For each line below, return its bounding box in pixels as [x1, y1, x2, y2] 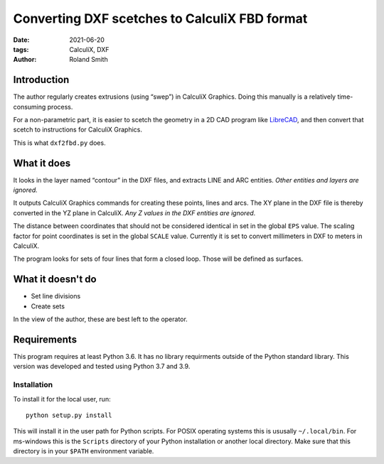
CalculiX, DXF [69, 45, 110, 53]
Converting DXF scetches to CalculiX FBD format [13, 11, 308, 26]
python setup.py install [26, 411, 112, 419]
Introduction [13, 74, 70, 86]
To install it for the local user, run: [13, 394, 111, 403]
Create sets [31, 302, 65, 311]
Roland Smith [69, 55, 108, 64]
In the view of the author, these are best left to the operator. [13, 315, 188, 323]
